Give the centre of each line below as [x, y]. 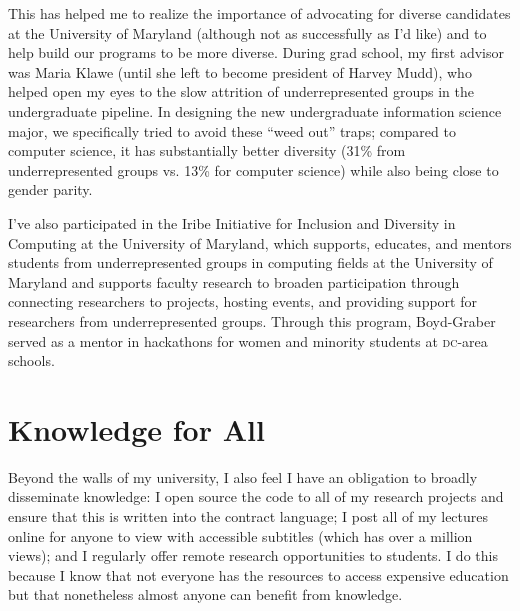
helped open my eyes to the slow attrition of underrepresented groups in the [241, 91]
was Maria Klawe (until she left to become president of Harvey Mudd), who [240, 71]
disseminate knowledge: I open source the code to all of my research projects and [256, 496]
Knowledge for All [136, 428]
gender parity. [50, 189]
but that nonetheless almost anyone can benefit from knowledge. [205, 594]
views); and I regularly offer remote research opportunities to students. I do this [253, 555]
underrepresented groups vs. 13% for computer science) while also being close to [253, 169]
